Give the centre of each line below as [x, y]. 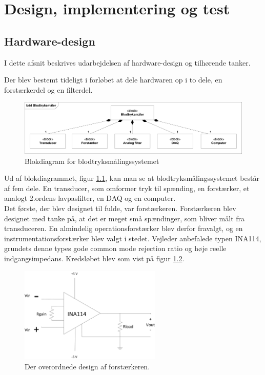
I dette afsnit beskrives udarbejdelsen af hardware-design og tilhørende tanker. [127, 62]
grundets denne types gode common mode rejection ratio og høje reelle [115, 248]
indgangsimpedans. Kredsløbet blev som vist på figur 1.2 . [94, 258]
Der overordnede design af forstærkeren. [87, 366]
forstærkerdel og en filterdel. [48, 89]
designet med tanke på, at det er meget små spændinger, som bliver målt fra [125, 218]
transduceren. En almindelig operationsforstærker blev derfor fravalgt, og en [124, 228]
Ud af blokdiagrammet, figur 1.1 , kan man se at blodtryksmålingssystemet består [132, 178]
